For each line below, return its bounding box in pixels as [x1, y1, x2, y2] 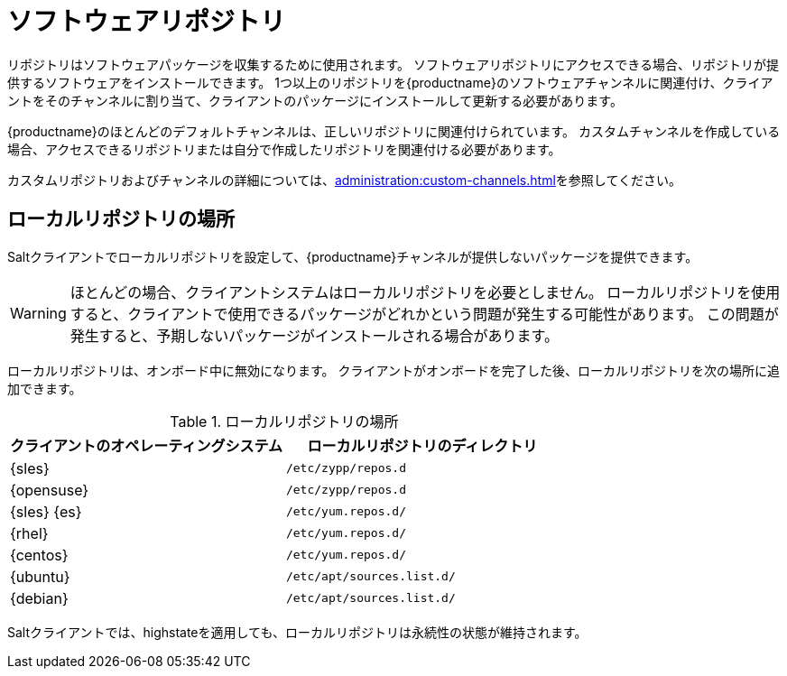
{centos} [10, 545, 69, 564]
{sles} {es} [10, 502, 82, 521]
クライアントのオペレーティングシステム [10, 436, 282, 455]
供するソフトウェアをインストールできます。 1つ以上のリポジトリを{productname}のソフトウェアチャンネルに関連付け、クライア [7, 74, 773, 90]
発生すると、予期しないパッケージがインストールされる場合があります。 [69, 326, 559, 345]
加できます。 [7, 380, 82, 396]
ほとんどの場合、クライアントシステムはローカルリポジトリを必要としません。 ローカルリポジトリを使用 [69, 282, 781, 301]
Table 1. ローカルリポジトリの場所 [170, 412, 399, 431]
